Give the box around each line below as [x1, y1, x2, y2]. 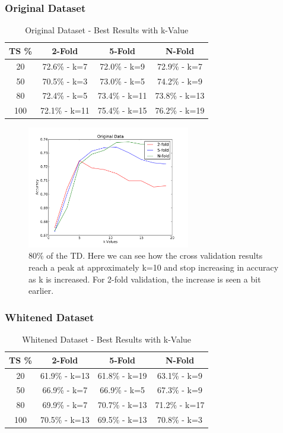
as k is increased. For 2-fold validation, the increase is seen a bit [28, 272, 261, 285]
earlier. [28, 284, 54, 297]
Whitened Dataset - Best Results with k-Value [22, 333, 192, 346]
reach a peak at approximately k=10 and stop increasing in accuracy [28, 261, 279, 274]
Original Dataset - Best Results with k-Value [25, 24, 189, 36]
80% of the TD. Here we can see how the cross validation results [28, 249, 263, 262]
